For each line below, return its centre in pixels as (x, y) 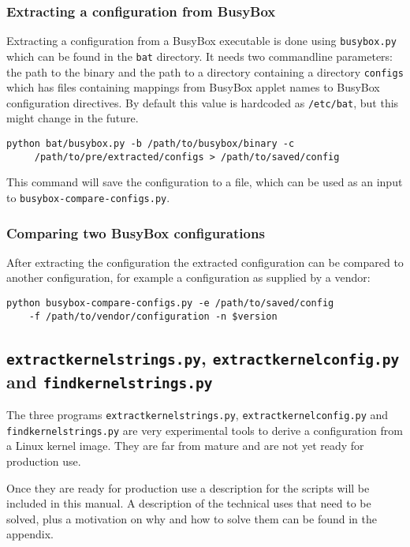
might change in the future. (73, 118)
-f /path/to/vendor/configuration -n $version (153, 316)
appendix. (30, 534)
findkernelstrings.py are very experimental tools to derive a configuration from (205, 430)
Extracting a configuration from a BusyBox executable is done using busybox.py (201, 41)
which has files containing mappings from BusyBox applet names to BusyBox (193, 87)
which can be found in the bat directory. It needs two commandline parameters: (200, 56)
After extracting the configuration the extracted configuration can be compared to (205, 262)
